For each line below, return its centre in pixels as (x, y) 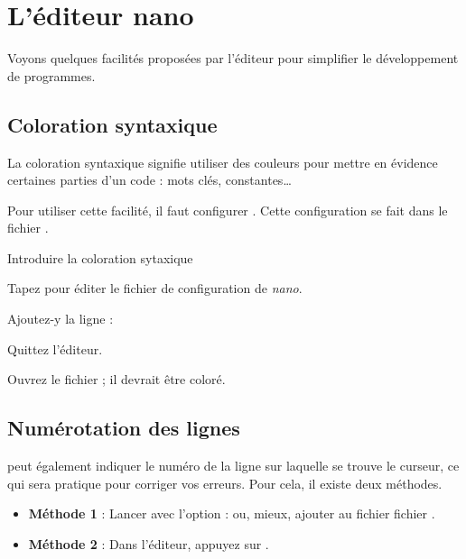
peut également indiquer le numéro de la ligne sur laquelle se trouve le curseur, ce (233, 466)
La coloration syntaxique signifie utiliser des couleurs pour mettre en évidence (223, 162)
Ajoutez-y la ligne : (61, 319)
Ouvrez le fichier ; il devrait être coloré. (116, 379)
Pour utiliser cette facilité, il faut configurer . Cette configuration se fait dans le (228, 210)
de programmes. (51, 75)
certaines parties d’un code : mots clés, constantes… (149, 180)
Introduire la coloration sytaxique (100, 257)
